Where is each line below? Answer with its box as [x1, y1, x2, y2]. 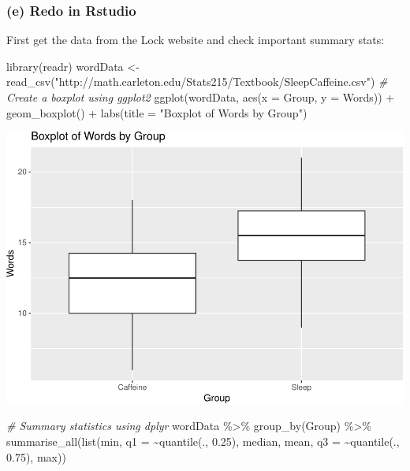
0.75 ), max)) [6, 448, 66, 465]
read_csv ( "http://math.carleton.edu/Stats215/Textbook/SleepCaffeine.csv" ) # [6, 73, 388, 90]
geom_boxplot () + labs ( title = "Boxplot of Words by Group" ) [6, 104, 307, 121]
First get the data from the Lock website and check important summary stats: [6, 32, 385, 48]
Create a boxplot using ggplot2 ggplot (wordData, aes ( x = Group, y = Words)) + [6, 89, 395, 105]
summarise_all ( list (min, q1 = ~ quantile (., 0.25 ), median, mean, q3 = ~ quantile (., [6, 433, 400, 450]
